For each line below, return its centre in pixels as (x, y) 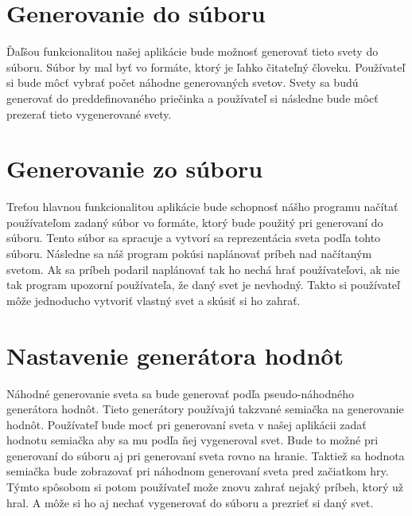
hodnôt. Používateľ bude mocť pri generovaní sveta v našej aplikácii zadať (187, 424)
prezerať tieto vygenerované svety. (89, 113)
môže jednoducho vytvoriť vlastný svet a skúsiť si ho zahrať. (154, 300)
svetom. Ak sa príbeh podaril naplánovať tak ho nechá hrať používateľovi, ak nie (203, 269)
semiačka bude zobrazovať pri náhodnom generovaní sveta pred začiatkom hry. (198, 471)
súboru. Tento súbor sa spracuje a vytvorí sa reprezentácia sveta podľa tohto (194, 238)
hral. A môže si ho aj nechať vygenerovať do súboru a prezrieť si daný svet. (190, 502)
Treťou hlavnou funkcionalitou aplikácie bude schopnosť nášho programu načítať (202, 207)
